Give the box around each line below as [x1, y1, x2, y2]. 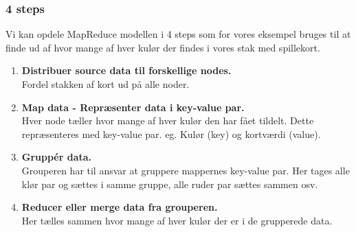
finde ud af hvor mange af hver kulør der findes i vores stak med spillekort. [5, 40, 320, 54]
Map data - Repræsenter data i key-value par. [21, 100, 245, 114]
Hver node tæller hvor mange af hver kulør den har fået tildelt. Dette [21, 113, 314, 128]
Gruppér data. [21, 150, 92, 164]
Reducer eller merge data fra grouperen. [21, 200, 218, 214]
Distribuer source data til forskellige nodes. [21, 63, 232, 78]
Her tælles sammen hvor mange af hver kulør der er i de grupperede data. [21, 213, 333, 227]
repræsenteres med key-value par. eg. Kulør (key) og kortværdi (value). [21, 126, 321, 141]
